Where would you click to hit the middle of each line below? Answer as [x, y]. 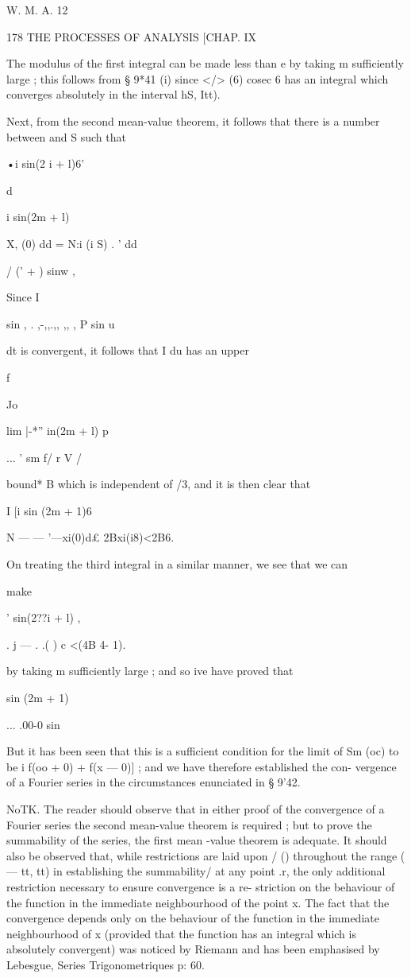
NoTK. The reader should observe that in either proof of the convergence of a [196, 809]
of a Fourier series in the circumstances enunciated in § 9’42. [154, 782]
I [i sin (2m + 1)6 [49, 510]
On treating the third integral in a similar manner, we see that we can [177, 564]
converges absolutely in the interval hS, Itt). [113, 94]
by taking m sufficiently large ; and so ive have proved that [150, 671]
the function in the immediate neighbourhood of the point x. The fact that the [198, 902]
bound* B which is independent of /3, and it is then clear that [159, 484]
